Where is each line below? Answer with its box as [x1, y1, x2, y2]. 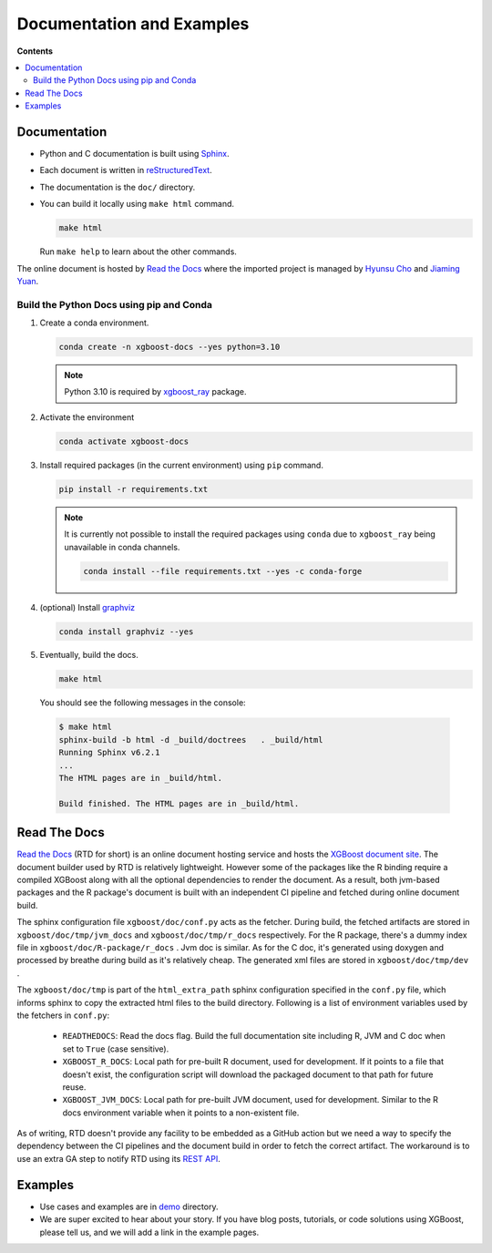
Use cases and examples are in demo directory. [39, 1201, 219, 1212]
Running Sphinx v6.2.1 [58, 747, 160, 758]
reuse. [62, 1081, 87, 1093]
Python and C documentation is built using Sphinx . [39, 149, 230, 159]
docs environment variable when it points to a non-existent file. [62, 1107, 300, 1118]
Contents [16, 46, 54, 56]
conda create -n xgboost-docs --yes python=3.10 [58, 342, 281, 353]
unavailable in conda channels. [64, 541, 180, 552]
